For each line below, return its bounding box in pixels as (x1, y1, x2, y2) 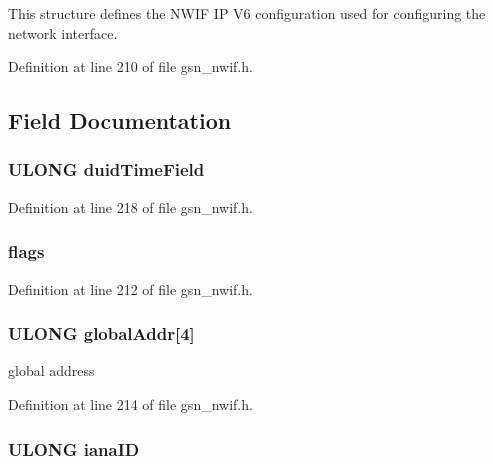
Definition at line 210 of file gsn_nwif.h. (8, 56, 253, 77)
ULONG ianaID (8, 436, 140, 461)
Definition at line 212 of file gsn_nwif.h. (8, 278, 253, 299)
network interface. (8, 22, 118, 43)
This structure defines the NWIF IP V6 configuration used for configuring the (8, 3, 486, 23)
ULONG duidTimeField (8, 157, 205, 182)
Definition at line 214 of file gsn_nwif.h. (8, 394, 253, 414)
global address (8, 360, 95, 381)
